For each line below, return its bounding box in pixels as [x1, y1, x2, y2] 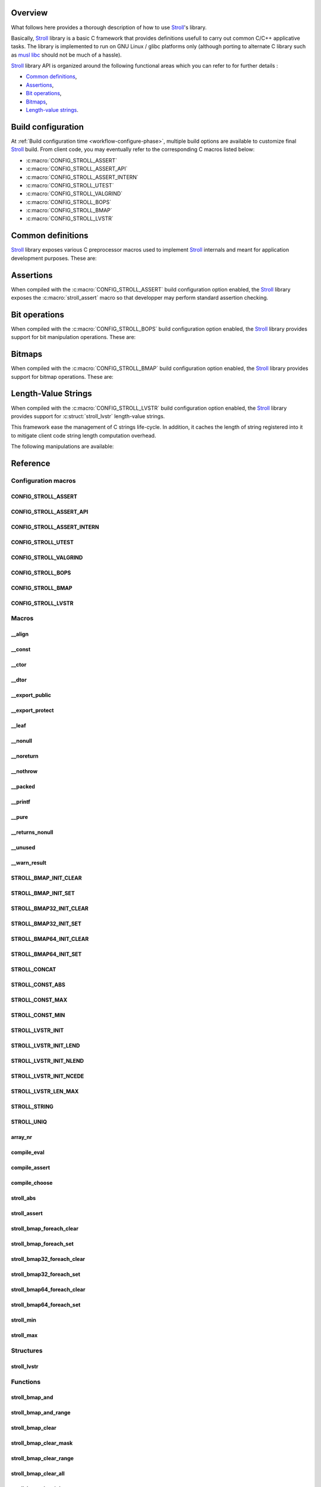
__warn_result [11, 859, 47, 867]
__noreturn [11, 752, 39, 760]
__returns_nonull [11, 829, 53, 836]
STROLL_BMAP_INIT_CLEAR [11, 874, 82, 881]
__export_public [11, 692, 52, 699]
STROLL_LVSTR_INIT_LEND [11, 1042, 80, 1049]
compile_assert [11, 1164, 51, 1171]
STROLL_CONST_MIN [11, 1012, 65, 1019]
